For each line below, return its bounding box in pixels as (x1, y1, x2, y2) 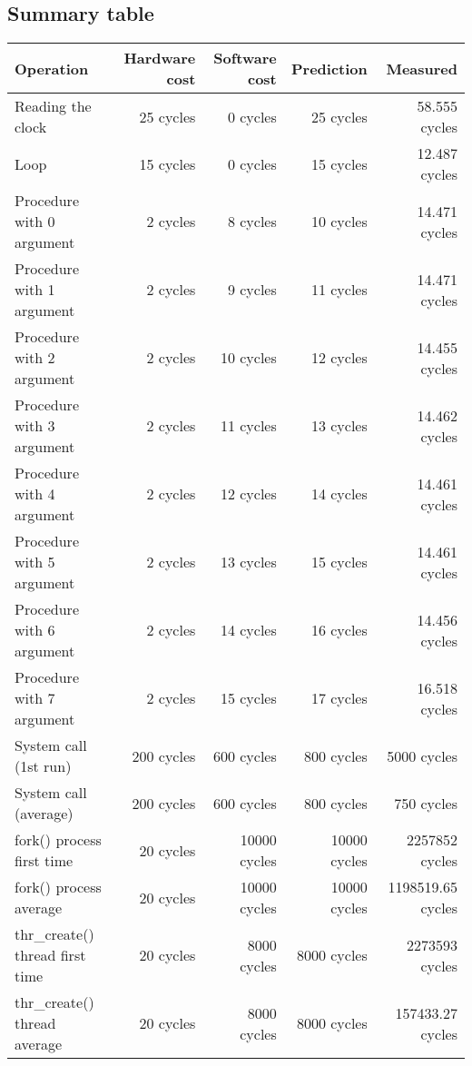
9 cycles (227, 279, 277, 301)
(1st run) (15, 755, 72, 777)
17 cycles (310, 687, 368, 709)
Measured (386, 57, 457, 79)
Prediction (290, 57, 368, 79)
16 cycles (310, 619, 368, 641)
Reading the (15, 95, 92, 117)
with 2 (15, 347, 55, 369)
